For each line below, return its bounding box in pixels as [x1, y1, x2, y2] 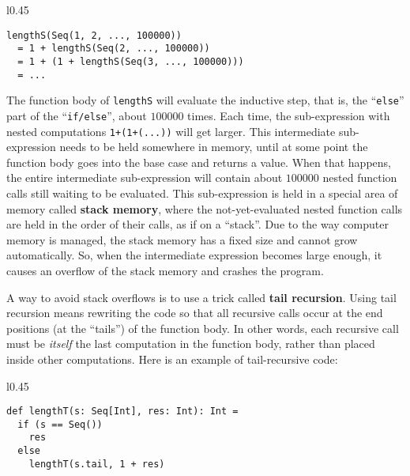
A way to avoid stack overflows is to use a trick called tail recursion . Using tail [6, 289, 397, 305]
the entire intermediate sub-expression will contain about [6, 169, 283, 186]
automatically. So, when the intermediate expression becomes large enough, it [6, 247, 382, 263]
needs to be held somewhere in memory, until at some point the [59, 138, 368, 155]
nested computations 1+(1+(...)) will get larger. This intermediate [6, 123, 336, 139]
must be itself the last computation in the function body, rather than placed [6, 335, 375, 352]
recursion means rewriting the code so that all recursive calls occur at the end [6, 304, 383, 321]
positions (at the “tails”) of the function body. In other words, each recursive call [6, 319, 399, 336]
